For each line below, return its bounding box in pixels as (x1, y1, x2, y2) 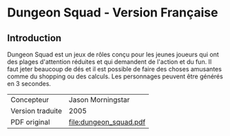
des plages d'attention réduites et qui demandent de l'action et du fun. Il (7, 58, 212, 66)
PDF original (10, 117, 50, 126)
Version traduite (10, 106, 63, 115)
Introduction (7, 32, 62, 44)
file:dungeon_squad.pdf (68, 117, 146, 126)
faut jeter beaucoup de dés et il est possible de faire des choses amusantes (7, 65, 222, 73)
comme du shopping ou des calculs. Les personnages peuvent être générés (7, 72, 224, 80)
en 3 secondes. (7, 80, 52, 87)
